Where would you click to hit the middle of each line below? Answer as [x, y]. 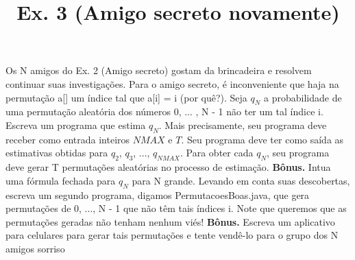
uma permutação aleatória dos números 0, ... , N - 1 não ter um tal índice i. [164, 111]
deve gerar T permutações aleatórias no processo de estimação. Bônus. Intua [168, 167]
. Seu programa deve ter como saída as [262, 139]
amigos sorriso [35, 248]
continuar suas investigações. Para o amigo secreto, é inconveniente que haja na [172, 83]
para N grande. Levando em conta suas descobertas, [241, 180]
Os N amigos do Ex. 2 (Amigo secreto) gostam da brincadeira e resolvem [159, 70]
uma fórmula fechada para [61, 180]
